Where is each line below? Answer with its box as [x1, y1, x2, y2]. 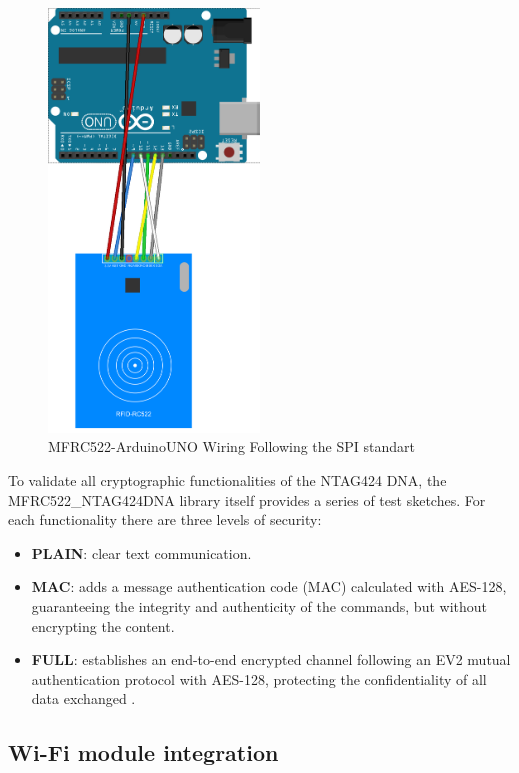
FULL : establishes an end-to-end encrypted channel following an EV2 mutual [31, 649, 511, 670]
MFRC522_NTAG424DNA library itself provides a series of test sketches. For [8, 489, 486, 510]
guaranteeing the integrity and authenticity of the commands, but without [31, 595, 487, 616]
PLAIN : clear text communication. [31, 542, 252, 563]
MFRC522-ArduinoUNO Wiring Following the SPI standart [48, 436, 415, 457]
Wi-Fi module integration [8, 737, 279, 768]
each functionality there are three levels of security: [8, 509, 322, 530]
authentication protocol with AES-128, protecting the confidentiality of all [31, 668, 487, 689]
